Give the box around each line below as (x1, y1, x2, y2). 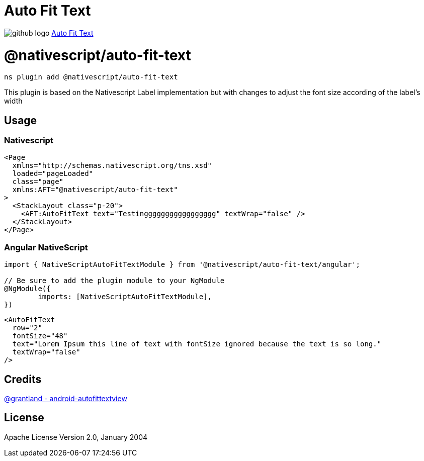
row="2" (12, 324, 42, 332)
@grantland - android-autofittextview (4, 394, 127, 403)
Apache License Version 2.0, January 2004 (4, 432, 148, 441)
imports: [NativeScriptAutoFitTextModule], (38, 293, 212, 301)
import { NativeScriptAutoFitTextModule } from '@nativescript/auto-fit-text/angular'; (4, 260, 361, 269)
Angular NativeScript (4, 242, 88, 252)
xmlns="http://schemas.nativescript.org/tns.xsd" (12, 161, 212, 170)
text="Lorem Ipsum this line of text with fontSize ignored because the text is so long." (12, 340, 382, 348)
